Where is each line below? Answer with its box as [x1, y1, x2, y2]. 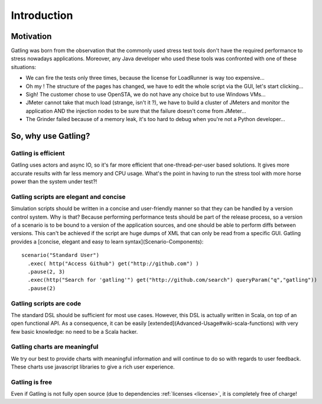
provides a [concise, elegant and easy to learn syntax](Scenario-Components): [11, 238, 204, 245]
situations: [11, 63, 37, 70]
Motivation [11, 31, 52, 41]
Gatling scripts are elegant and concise [11, 193, 126, 201]
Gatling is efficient [11, 149, 65, 157]
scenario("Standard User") [21, 252, 100, 259]
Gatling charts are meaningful [11, 343, 99, 351]
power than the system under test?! [11, 178, 97, 185]
